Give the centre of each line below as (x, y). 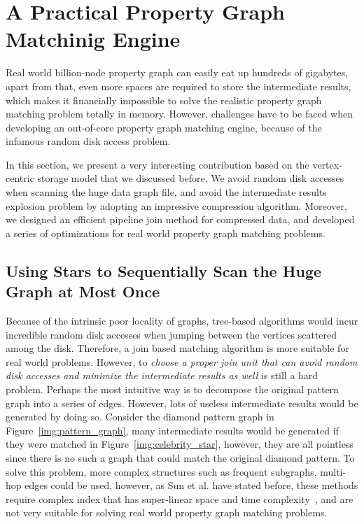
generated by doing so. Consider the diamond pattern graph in (140, 417)
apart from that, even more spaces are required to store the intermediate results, (178, 86)
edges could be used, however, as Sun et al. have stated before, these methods (191, 485)
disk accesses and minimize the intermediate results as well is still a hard (162, 375)
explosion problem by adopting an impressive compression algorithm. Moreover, (176, 205)
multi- (333, 471)
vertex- (327, 164)
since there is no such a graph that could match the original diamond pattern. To (180, 457)
